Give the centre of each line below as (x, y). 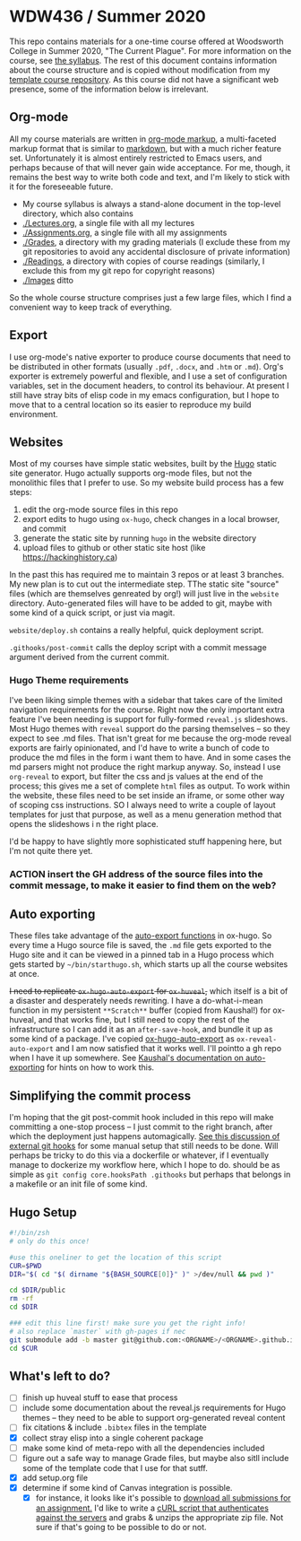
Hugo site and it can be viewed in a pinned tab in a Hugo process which (142, 955)
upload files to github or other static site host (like (114, 548)
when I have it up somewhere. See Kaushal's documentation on (127, 1058)
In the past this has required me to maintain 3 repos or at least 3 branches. (147, 575)
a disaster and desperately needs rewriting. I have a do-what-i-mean (136, 1001)
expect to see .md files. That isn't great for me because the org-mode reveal (150, 738)
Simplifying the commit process (100, 1096)
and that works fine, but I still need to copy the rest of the (144, 1020)
